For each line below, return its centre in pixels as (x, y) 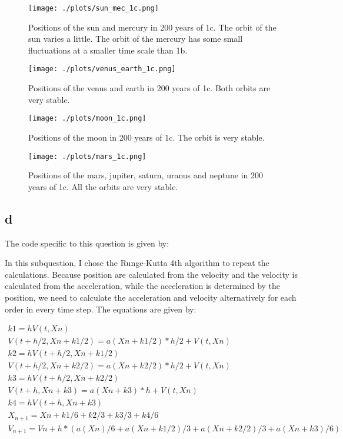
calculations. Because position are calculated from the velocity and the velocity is (151, 274)
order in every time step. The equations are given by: (101, 309)
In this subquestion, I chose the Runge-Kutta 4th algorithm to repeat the (137, 263)
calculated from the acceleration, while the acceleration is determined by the (143, 286)
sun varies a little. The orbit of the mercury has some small (136, 39)
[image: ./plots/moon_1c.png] (87, 119)
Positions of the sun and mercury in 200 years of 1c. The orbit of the (152, 27)
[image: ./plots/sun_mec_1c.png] (94, 8)
